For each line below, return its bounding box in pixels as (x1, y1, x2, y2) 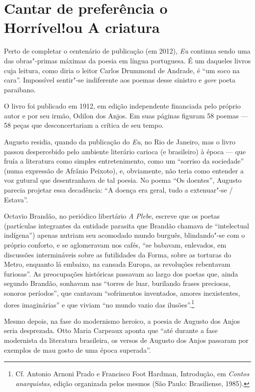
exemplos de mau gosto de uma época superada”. (4, 344, 151, 355)
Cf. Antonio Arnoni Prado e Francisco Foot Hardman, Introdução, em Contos (15, 368, 250, 379)
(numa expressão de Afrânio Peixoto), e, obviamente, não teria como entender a (4, 165, 244, 175)
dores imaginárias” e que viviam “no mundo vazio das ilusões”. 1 (4, 298, 195, 309)
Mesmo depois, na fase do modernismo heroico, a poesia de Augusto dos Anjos (4, 315, 240, 326)
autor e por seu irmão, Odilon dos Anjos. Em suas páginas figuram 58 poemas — (4, 110, 248, 120)
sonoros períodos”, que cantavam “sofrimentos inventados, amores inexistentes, (4, 287, 240, 298)
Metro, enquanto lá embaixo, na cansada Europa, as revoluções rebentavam (4, 259, 230, 269)
